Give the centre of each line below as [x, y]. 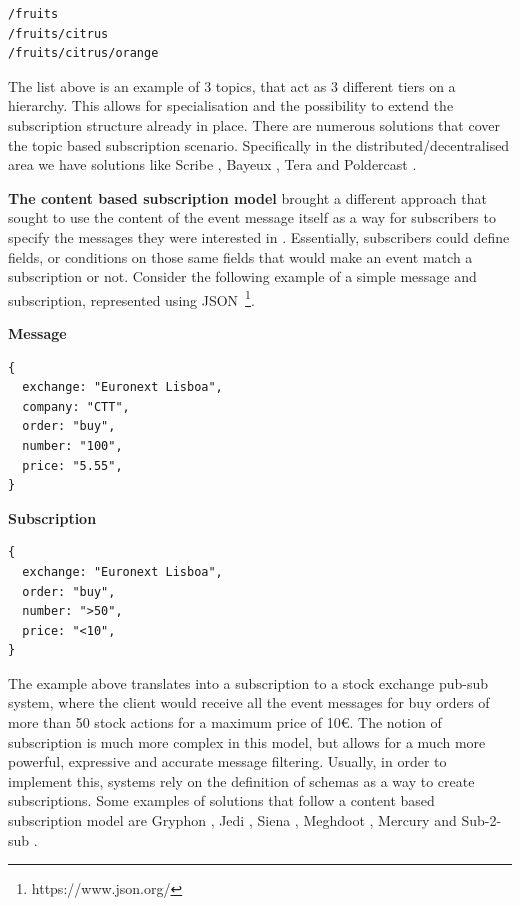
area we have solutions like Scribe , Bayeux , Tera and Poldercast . [212, 164]
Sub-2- [481, 820]
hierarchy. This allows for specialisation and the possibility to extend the [231, 105]
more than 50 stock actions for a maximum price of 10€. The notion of [225, 722]
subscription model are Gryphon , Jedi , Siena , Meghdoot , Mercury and [232, 820]
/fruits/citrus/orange [83, 53]
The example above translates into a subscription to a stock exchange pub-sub [248, 682]
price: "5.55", [72, 465]
